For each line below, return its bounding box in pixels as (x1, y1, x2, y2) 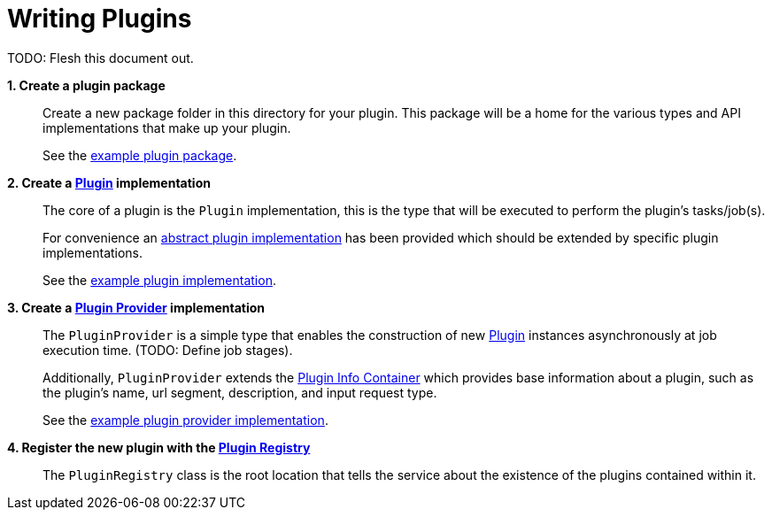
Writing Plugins (7, 4, 192, 34)
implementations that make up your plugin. (42, 120, 291, 135)
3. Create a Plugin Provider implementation (7, 299, 266, 315)
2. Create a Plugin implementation (7, 174, 211, 190)
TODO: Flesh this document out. (7, 50, 194, 66)
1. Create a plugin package (7, 77, 166, 93)
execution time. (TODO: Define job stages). (42, 342, 293, 358)
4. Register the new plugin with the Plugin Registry (7, 439, 311, 455)
